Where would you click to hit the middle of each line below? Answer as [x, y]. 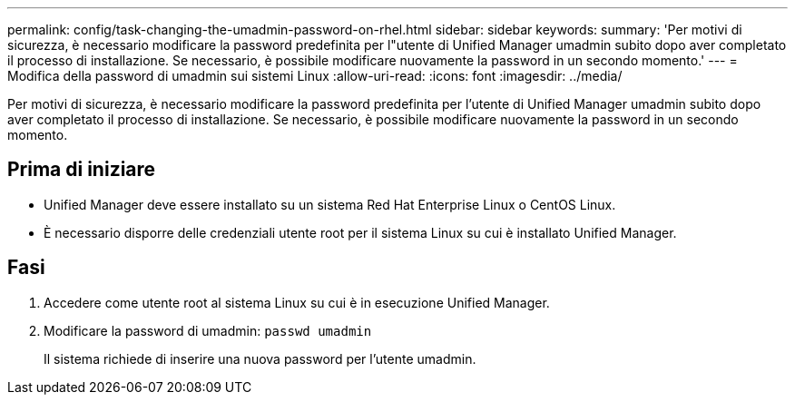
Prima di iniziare [82, 170]
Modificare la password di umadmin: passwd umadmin [208, 330]
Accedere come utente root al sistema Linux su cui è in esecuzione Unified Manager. [297, 302]
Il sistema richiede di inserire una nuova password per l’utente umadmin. [260, 358]
